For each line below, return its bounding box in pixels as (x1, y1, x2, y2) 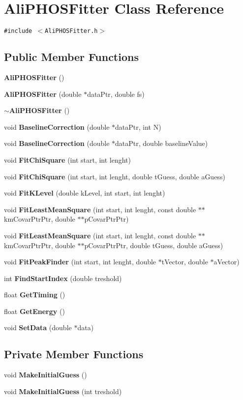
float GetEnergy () (4, 306, 65, 316)
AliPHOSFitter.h (45, 28, 98, 35)
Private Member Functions (4, 346, 144, 362)
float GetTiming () (4, 289, 65, 300)
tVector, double (161, 257, 208, 267)
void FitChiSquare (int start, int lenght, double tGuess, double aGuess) (4, 171, 225, 181)
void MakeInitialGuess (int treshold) (4, 386, 122, 396)
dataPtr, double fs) (87, 88, 145, 99)
